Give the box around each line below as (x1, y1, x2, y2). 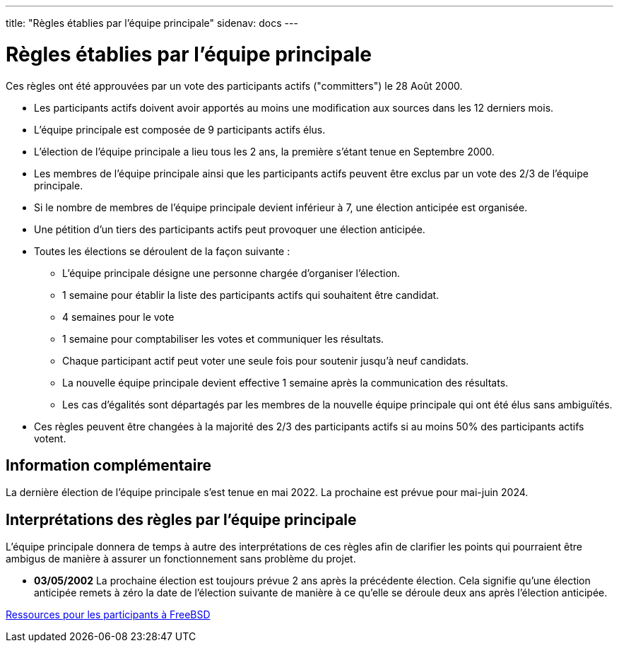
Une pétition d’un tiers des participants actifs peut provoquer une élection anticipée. (34, 223, 425, 235)
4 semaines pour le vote (62, 310, 175, 323)
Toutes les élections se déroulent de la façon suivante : (34, 245, 290, 257)
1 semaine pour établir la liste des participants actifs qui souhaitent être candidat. (62, 288, 440, 301)
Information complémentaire (6, 456, 211, 474)
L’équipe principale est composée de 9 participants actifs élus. (34, 123, 326, 136)
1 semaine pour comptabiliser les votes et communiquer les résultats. (62, 332, 384, 345)
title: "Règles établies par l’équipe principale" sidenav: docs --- (6, 17, 298, 29)
